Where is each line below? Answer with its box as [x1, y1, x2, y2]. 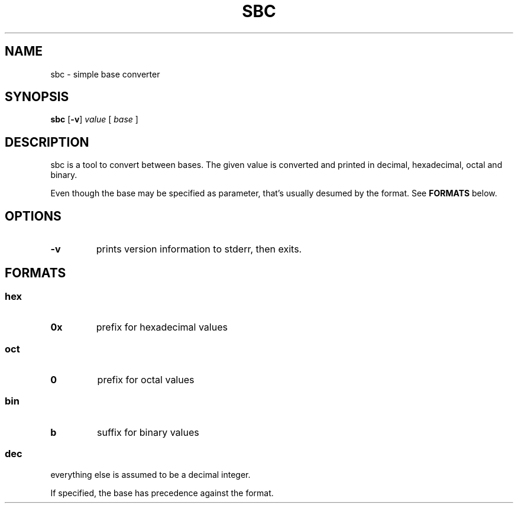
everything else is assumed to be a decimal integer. [50, 469, 251, 480]
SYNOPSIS [5, 89, 69, 105]
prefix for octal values [97, 374, 195, 386]
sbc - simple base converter [50, 69, 160, 79]
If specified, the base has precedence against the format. [50, 487, 274, 498]
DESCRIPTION [5, 134, 89, 150]
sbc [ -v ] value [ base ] [50, 114, 138, 125]
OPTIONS [5, 208, 61, 224]
